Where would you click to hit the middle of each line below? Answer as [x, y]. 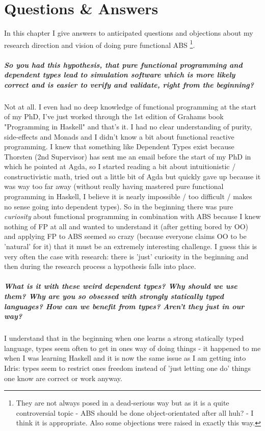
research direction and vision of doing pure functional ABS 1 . [100, 44]
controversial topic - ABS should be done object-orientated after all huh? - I [135, 412]
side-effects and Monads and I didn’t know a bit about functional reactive [119, 136]
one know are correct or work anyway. [63, 378]
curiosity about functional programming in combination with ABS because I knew [132, 216]
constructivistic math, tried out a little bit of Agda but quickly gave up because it [132, 176]
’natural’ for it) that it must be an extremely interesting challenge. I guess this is [131, 246]
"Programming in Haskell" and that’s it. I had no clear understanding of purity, [128, 126]
